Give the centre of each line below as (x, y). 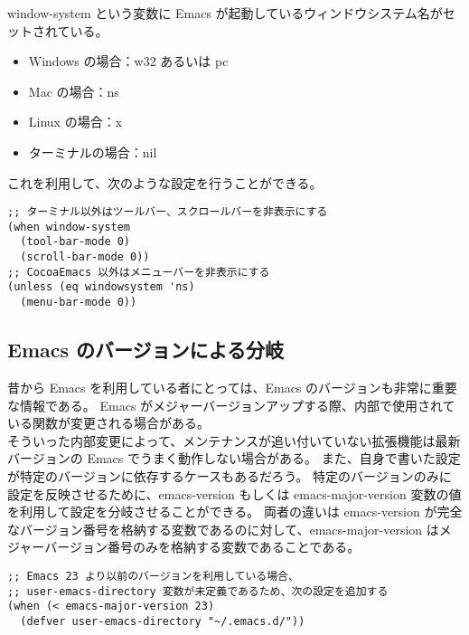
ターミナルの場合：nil (93, 152)
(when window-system (69, 227)
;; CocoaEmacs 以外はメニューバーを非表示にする (139, 272)
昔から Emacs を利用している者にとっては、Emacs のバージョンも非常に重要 (232, 387)
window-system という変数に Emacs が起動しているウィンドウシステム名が (225, 13)
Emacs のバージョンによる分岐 (145, 350)
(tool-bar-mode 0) (75, 242)
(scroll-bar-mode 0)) (85, 257)
